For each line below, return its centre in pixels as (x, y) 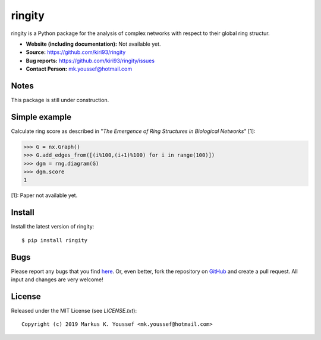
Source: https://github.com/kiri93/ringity (76, 52)
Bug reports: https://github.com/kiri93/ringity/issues (90, 61)
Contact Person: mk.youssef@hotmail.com (79, 69)
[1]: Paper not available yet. (44, 195)
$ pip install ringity (55, 240)
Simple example (41, 117)
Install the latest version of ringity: (53, 227)
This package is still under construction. (60, 100)
